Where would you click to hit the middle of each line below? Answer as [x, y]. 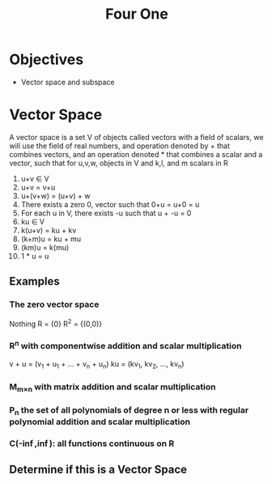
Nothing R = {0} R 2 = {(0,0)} [56, 323]
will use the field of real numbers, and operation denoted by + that [119, 146]
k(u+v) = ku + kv [49, 230]
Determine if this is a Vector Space [98, 470]
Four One [137, 14]
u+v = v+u [38, 187]
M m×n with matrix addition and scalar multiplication [113, 387]
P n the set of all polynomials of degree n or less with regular [129, 411]
